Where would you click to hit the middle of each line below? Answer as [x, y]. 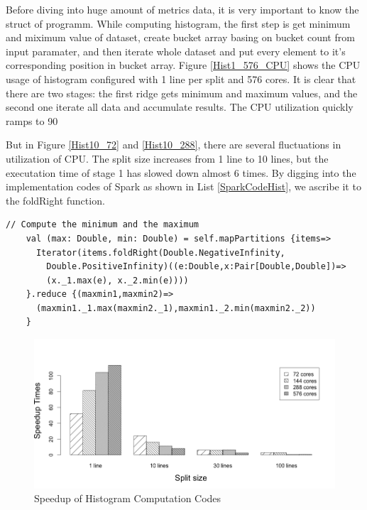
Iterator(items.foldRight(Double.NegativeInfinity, [160, 253]
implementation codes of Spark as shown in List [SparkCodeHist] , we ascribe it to [183, 186]
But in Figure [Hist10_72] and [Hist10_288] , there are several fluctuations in [174, 145]
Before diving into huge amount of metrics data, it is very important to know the [182, 9]
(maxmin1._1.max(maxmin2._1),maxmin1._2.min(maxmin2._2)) [176, 308]
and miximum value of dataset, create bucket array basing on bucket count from [180, 37]
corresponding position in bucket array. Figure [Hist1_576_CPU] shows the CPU [183, 65]
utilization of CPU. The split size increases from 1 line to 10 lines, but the [167, 158]
